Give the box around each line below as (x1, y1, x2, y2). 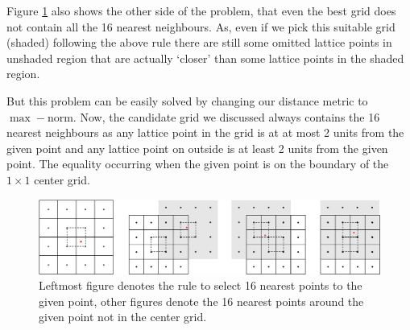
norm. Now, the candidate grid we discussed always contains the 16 (47, 108, 380, 125)
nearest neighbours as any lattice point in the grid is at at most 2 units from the (6, 124, 404, 141)
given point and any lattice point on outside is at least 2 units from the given (6, 139, 388, 156)
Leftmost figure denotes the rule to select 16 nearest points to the (39, 277, 362, 294)
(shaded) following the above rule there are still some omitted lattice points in (6, 34, 392, 51)
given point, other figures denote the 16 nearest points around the (39, 292, 364, 309)
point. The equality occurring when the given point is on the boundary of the (6, 155, 389, 172)
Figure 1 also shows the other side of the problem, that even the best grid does (6, 2, 396, 19)
